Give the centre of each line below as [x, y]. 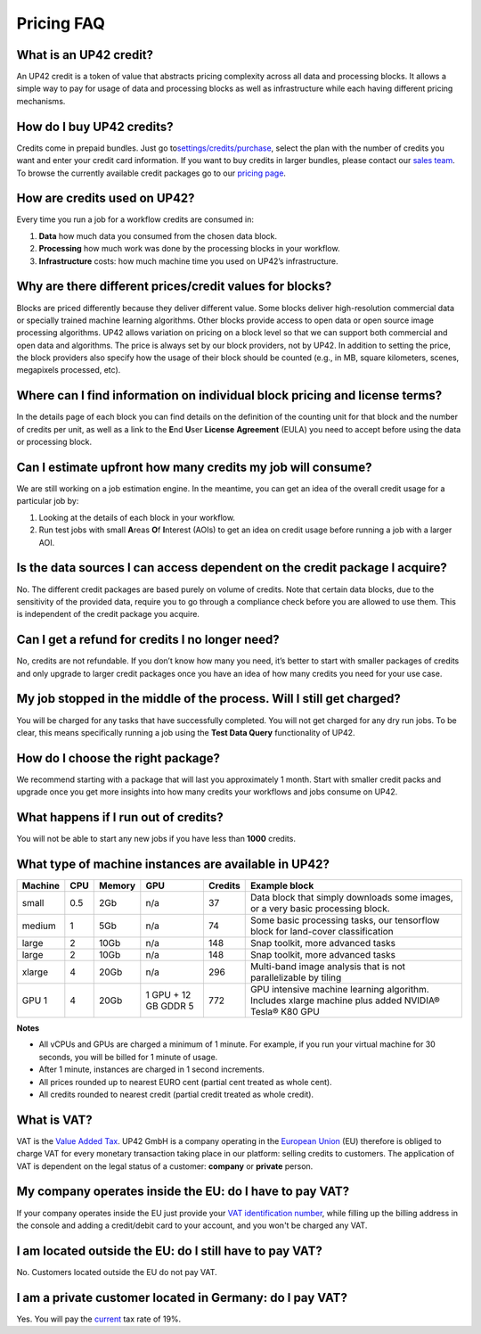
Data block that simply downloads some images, [351, 898]
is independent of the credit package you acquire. [108, 614]
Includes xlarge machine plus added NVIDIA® [345, 1000]
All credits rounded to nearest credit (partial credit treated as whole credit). [176, 1094]
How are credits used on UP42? [106, 198]
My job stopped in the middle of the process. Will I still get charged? [208, 699]
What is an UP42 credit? [85, 55]
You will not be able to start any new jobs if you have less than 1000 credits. [156, 839]
